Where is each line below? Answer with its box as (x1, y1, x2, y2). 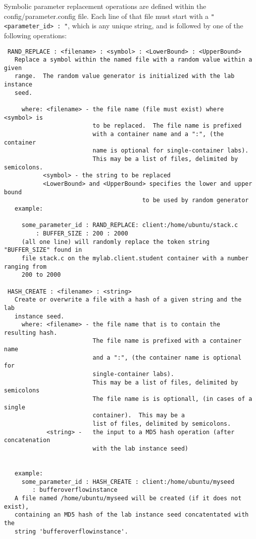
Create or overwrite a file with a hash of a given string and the (14, 296, 242, 304)
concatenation (4, 437, 51, 444)
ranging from (4, 263, 47, 270)
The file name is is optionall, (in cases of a (92, 395, 253, 403)
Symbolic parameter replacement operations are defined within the (4, 1, 206, 11)
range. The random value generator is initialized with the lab (14, 73, 235, 80)
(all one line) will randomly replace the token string (21, 238, 210, 245)
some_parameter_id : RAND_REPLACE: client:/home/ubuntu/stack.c (21, 222, 238, 229)
